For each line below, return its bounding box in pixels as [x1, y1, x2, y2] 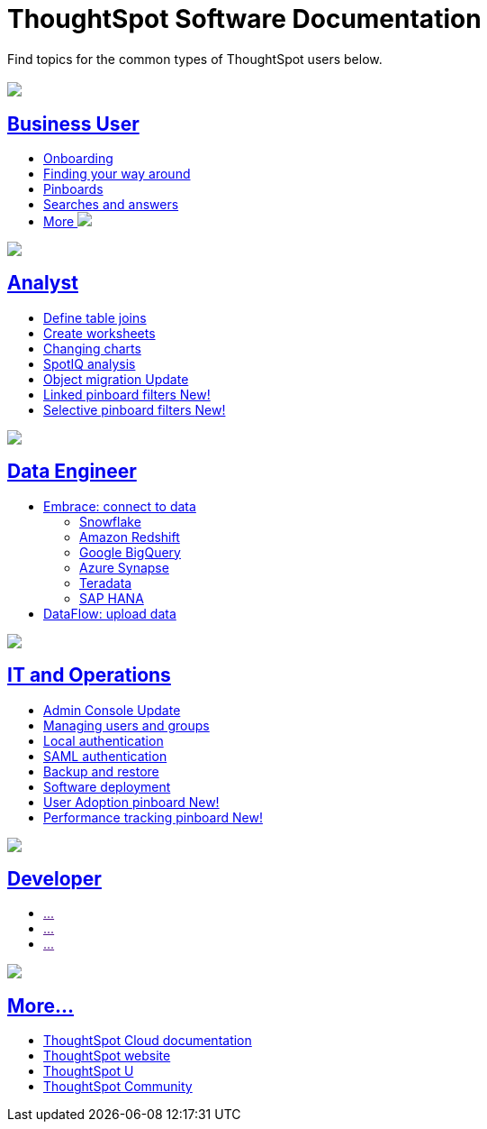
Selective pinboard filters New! [43, 401, 226, 418]
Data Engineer [7, 460, 137, 483]
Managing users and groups [43, 717, 210, 733]
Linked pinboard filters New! [43, 386, 211, 402]
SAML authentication [43, 748, 167, 764]
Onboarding [43, 151, 113, 167]
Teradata [79, 574, 132, 591]
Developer [7, 867, 102, 890]
